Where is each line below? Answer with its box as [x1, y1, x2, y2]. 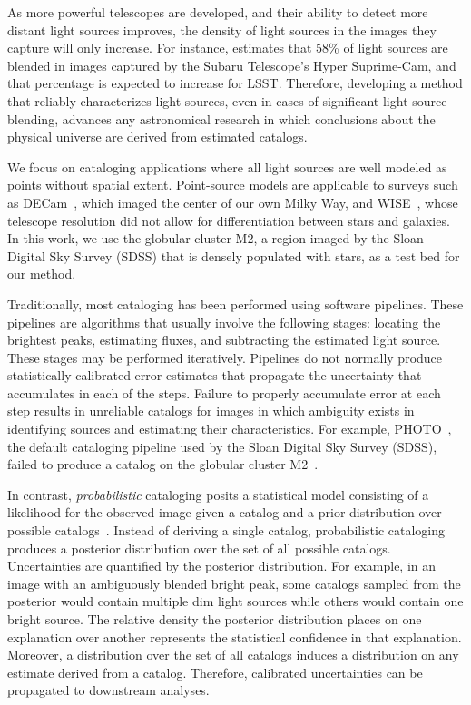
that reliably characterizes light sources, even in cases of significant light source [7, 91, 447, 110]
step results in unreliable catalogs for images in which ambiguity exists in [7, 401, 415, 420]
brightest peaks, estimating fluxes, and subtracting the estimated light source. [7, 330, 441, 349]
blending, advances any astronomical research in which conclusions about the [7, 109, 436, 128]
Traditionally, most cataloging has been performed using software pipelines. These [7, 294, 464, 313]
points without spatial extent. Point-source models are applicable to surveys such [7, 175, 458, 194]
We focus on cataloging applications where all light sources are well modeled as [7, 157, 447, 176]
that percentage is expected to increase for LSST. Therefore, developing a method [7, 73, 463, 93]
